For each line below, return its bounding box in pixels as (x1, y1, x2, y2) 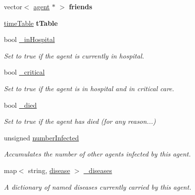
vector (4, 1, 22, 11)
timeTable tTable (4, 18, 58, 28)
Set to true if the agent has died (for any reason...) (4, 116, 156, 126)
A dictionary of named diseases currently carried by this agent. (4, 181, 192, 192)
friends (69, 1, 93, 11)
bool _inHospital (4, 34, 55, 44)
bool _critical (4, 67, 45, 77)
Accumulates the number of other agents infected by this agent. (4, 149, 191, 159)
